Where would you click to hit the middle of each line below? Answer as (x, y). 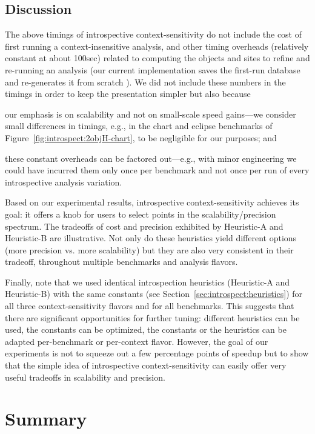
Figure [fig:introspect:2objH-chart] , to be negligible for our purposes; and (141, 137)
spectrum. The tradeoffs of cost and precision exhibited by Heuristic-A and (144, 226)
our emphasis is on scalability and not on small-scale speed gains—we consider (151, 114)
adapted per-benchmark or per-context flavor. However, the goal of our (137, 341)
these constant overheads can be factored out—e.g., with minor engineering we (151, 158)
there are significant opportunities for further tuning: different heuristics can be (152, 317)
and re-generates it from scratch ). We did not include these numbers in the (145, 82)
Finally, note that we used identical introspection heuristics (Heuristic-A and (148, 282)
